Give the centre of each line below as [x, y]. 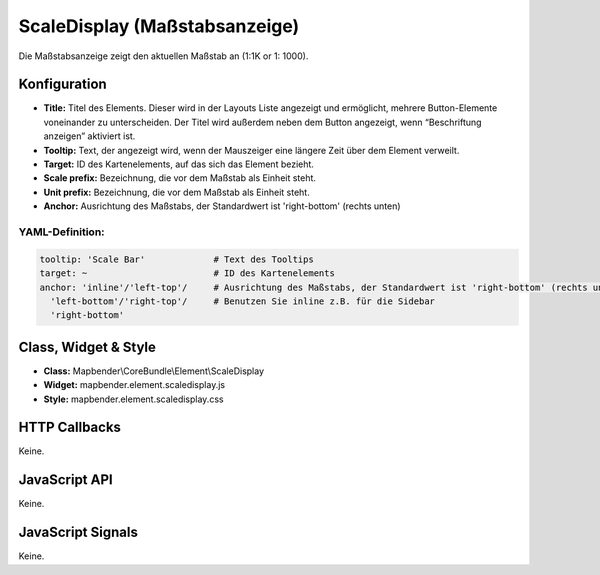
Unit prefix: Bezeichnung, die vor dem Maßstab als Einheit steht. [176, 192]
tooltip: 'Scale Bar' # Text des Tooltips [176, 259]
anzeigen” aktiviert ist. [89, 136]
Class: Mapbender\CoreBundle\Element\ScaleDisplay [154, 371]
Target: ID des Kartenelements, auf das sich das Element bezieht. [179, 164]
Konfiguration [62, 84]
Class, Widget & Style [87, 346]
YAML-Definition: [61, 232]
